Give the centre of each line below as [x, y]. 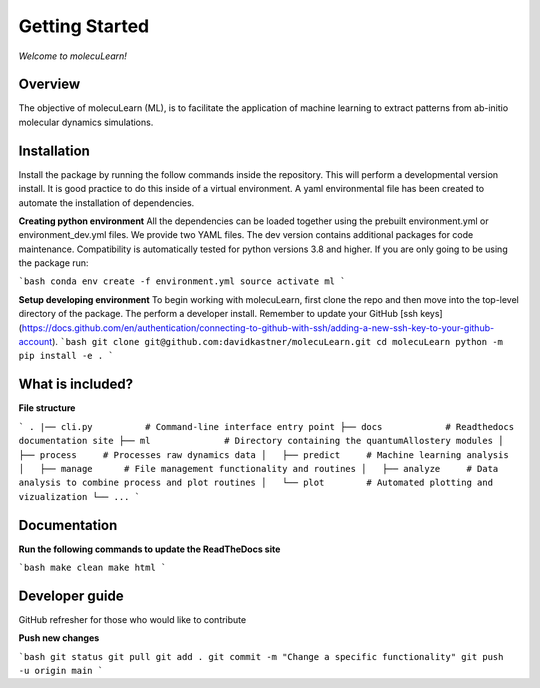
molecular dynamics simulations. [86, 122]
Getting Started [84, 26]
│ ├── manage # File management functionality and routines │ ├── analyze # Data [258, 468]
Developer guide [71, 595]
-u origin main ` [61, 671]
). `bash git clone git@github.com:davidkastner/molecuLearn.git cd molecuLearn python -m [277, 342]
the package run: [53, 263]
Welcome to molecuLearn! [72, 56]
